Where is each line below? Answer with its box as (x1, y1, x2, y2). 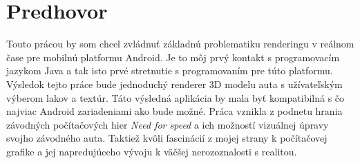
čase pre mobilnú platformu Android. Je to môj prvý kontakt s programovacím (6, 50, 340, 64)
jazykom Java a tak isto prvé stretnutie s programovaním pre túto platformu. (6, 63, 333, 78)
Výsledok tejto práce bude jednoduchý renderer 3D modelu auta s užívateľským (6, 76, 343, 91)
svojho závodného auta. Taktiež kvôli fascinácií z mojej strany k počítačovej (6, 131, 328, 145)
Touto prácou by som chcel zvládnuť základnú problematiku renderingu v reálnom (6, 36, 354, 51)
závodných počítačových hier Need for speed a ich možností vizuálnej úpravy (6, 117, 329, 131)
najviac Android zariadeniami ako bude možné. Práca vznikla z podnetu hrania (6, 104, 343, 118)
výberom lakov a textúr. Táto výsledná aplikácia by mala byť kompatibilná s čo (6, 90, 345, 105)
